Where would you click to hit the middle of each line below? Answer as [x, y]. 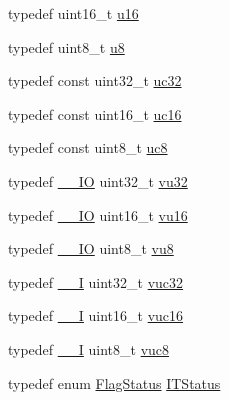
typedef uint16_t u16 [73, 13]
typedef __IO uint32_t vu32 [98, 180]
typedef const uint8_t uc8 [88, 147]
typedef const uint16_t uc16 [95, 113]
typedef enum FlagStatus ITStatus [114, 382]
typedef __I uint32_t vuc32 [96, 281]
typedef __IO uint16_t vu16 [98, 214]
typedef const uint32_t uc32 [95, 80]
